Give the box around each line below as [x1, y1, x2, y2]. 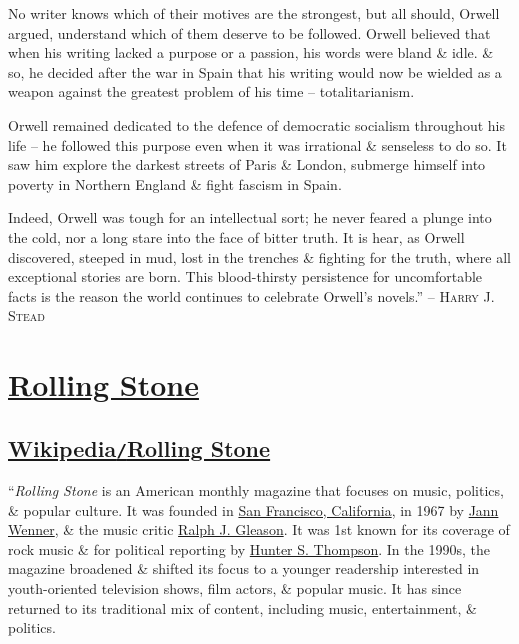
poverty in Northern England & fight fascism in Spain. [8, 173, 342, 194]
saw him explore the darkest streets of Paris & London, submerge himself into [8, 154, 486, 175]
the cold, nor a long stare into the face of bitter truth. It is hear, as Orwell [8, 226, 465, 247]
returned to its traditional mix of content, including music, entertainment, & [8, 597, 477, 618]
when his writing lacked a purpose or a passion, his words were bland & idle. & [8, 42, 494, 63]
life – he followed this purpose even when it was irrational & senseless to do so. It [8, 134, 507, 155]
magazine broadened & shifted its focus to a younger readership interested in [8, 558, 480, 579]
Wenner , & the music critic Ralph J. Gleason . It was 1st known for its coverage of [8, 519, 510, 540]
